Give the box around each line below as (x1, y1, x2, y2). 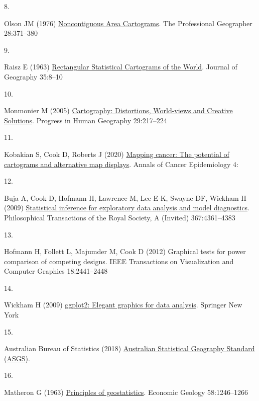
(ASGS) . (4, 353, 30, 363)
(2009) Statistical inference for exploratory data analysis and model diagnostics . (4, 202, 250, 213)
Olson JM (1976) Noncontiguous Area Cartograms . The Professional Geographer (4, 18, 252, 28)
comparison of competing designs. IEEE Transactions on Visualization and (4, 256, 234, 266)
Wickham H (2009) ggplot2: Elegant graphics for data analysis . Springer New (4, 299, 242, 310)
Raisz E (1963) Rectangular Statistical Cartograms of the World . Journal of (4, 61, 237, 72)
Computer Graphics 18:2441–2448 (4, 266, 108, 276)
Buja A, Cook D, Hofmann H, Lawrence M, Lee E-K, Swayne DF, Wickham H (4, 192, 246, 203)
